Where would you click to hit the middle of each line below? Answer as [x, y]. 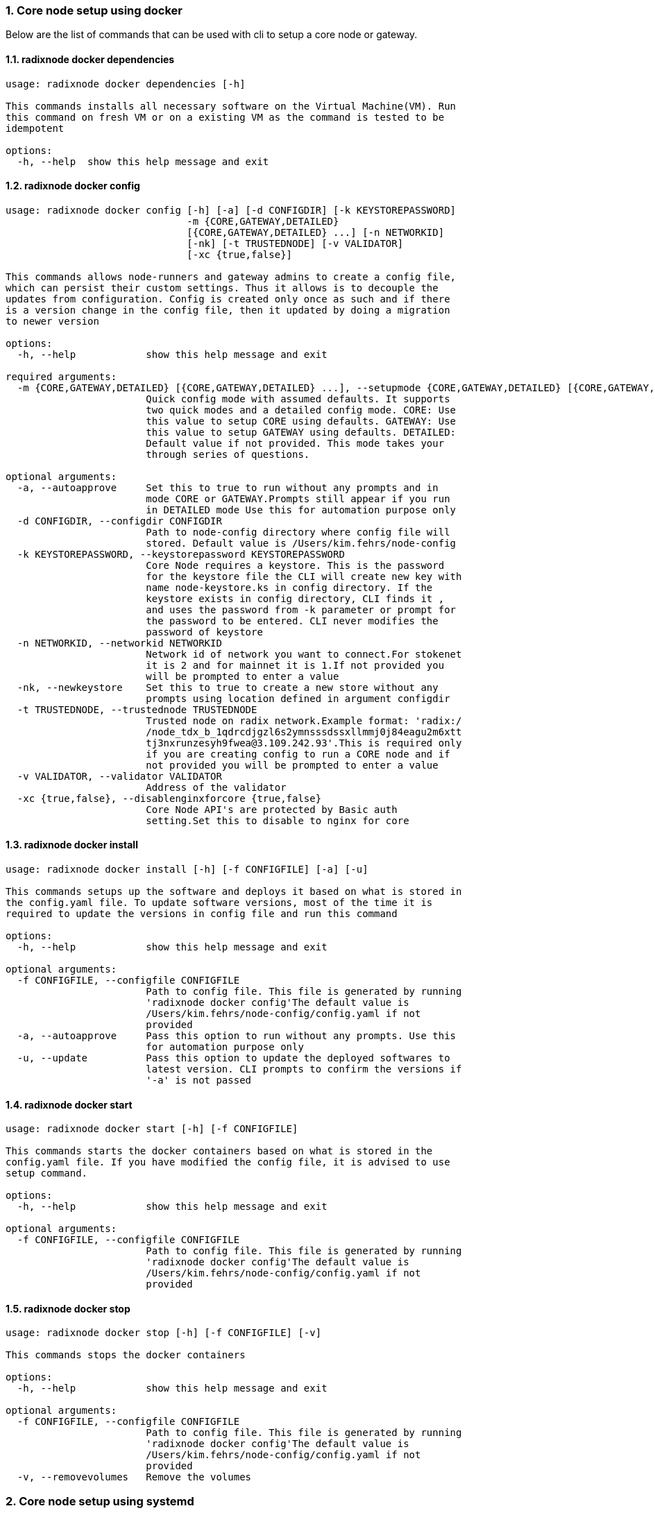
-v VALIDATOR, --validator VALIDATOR [119, 776]
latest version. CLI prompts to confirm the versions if [304, 1069]
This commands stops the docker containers [126, 1355]
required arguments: [61, 376]
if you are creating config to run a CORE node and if [298, 754]
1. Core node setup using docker [94, 10]
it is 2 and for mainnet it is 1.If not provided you [295, 665]
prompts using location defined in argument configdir [298, 698]
